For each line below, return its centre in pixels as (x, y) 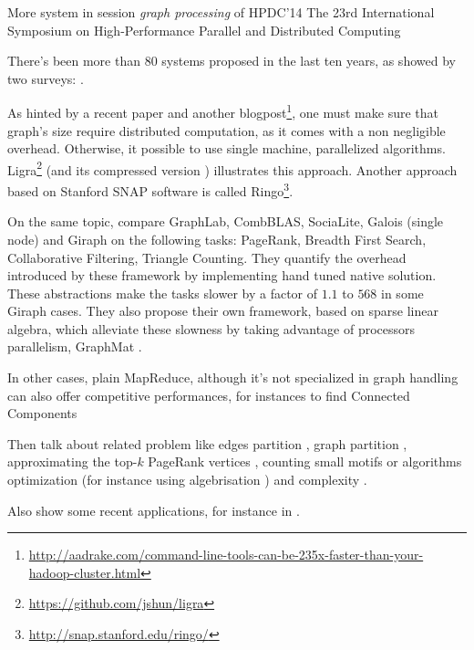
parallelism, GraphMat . (75, 346)
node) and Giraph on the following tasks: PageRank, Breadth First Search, (217, 239)
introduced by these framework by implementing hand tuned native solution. (222, 275)
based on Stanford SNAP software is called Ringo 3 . (150, 189)
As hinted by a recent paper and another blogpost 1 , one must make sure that (223, 111)
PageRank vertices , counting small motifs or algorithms (305, 461)
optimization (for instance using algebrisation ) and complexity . (187, 480)
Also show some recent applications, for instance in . (154, 510)
